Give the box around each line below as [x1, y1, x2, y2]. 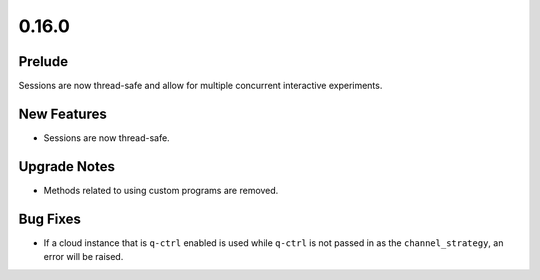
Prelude [18, 53, 69, 70]
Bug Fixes [18, 210, 82, 227]
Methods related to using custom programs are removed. [43, 184, 279, 196]
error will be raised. [43, 251, 124, 263]
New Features [18, 105, 107, 122]
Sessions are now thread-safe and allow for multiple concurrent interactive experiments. [18, 80, 383, 92]
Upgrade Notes [18, 158, 115, 175]
